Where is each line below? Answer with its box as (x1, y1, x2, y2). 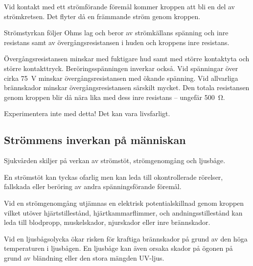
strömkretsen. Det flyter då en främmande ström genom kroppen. (4, 11, 201, 21)
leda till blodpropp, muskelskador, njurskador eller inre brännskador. (4, 217, 210, 227)
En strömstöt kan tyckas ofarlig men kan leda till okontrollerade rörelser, (4, 171, 223, 182)
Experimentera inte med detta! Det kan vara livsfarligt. (4, 108, 170, 119)
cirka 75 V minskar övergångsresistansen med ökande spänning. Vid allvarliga (4, 73, 238, 83)
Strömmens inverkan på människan (4, 132, 186, 147)
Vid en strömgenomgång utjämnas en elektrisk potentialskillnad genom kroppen (4, 197, 244, 208)
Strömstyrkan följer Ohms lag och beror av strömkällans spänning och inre (4, 27, 229, 38)
